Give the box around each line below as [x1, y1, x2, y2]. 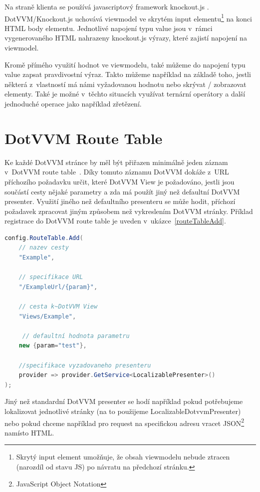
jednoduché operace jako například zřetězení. [4, 98, 142, 108]
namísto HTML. [4, 427, 54, 437]
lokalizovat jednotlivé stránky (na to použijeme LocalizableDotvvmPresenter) [4, 405, 241, 416]
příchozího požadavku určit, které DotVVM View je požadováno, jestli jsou [4, 176, 235, 186]
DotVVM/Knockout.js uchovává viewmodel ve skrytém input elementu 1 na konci [4, 11, 252, 23]
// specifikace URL [18, 273, 83, 281]
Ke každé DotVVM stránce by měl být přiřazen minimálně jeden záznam [4, 156, 228, 167]
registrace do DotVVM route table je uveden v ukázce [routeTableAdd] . [4, 215, 226, 226]
